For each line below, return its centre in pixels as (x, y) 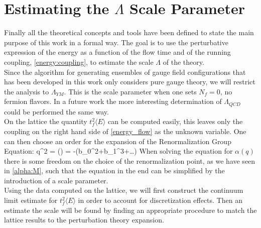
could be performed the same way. (56, 111)
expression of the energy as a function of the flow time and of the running (117, 52)
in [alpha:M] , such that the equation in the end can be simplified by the (114, 170)
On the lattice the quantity (46, 121)
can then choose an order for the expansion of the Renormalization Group (118, 141)
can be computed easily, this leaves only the (175, 121)
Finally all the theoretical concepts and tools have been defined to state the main (129, 32)
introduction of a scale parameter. (56, 180)
